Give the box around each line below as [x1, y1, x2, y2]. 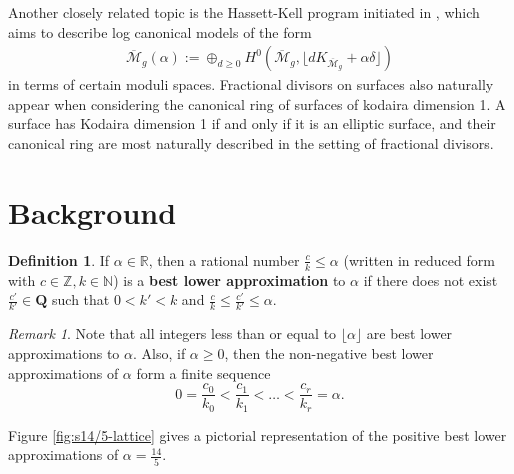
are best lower [366, 323, 453, 344]
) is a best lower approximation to [113, 269, 346, 290]
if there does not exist [363, 269, 498, 290]
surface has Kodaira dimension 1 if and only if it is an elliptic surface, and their [8, 113, 496, 134]
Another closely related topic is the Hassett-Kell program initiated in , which [8, 2, 480, 22]
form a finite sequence [136, 362, 271, 383]
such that [52, 289, 110, 310]
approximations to [8, 343, 120, 364]
